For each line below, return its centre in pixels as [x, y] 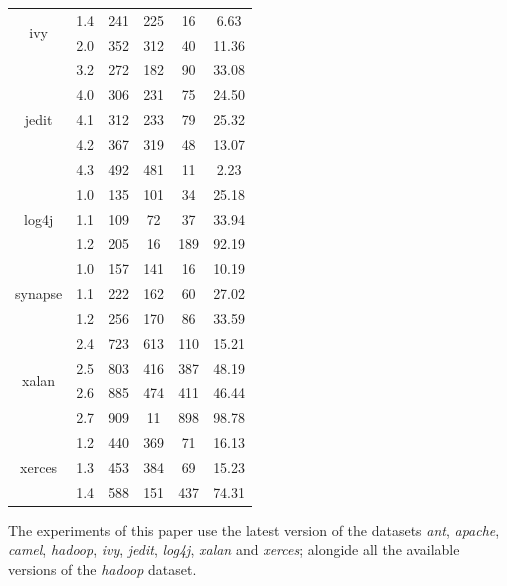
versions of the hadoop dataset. [102, 569]
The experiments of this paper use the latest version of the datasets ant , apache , [254, 529]
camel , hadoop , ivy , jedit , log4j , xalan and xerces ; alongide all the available [234, 549]
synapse [39, 293]
